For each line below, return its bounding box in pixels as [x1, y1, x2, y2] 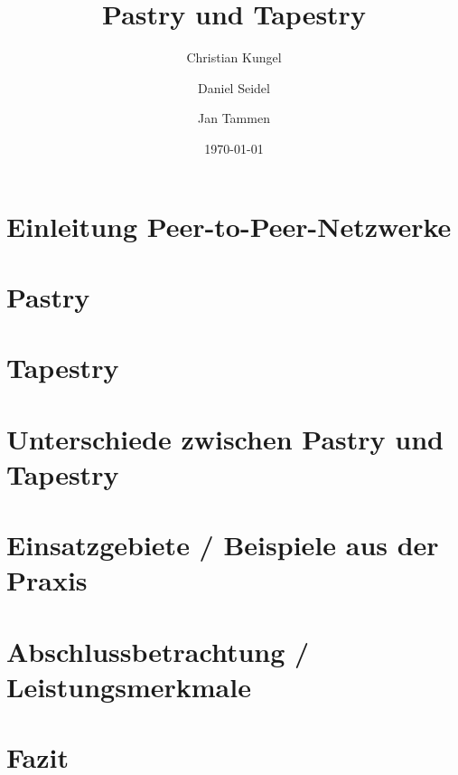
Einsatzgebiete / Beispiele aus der [6, 526, 439, 563]
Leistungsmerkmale [6, 667, 251, 704]
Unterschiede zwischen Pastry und [6, 420, 444, 457]
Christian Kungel [186, 48, 282, 67]
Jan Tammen [198, 109, 270, 128]
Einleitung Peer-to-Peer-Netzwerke [6, 207, 452, 244]
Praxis [6, 562, 88, 599]
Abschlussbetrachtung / [6, 632, 310, 669]
